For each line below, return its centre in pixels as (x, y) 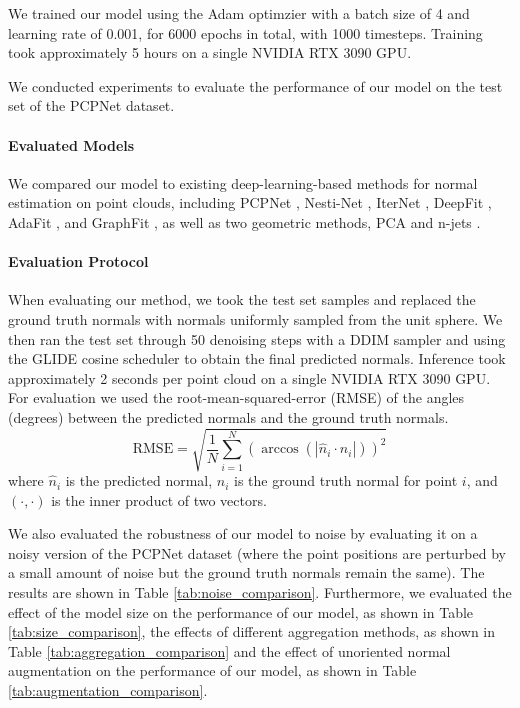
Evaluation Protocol (78, 261)
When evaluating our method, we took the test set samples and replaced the (242, 299)
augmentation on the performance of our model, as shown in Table (212, 670)
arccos (280, 449)
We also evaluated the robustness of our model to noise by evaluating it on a (243, 533)
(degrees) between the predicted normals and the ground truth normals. (228, 416)
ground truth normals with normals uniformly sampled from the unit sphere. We (255, 318)
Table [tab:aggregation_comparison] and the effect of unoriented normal (229, 650)
